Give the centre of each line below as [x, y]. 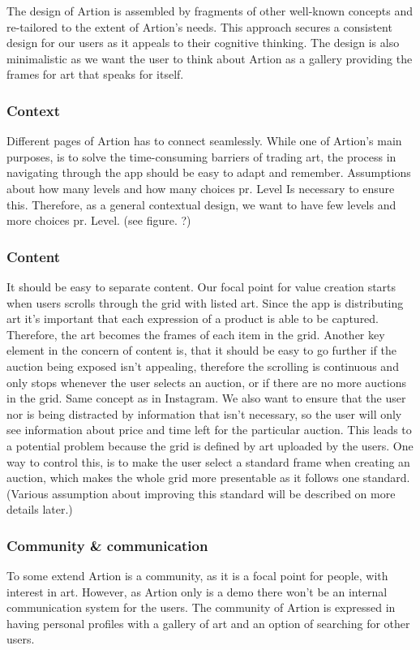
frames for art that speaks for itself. [95, 74]
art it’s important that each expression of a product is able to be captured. [193, 319]
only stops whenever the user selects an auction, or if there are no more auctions [206, 382]
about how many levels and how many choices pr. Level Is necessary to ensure [201, 188]
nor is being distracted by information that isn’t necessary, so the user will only [204, 413]
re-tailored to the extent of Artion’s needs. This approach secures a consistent [199, 26]
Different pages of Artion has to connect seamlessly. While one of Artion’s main [204, 141]
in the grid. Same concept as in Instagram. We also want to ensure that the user [206, 398]
